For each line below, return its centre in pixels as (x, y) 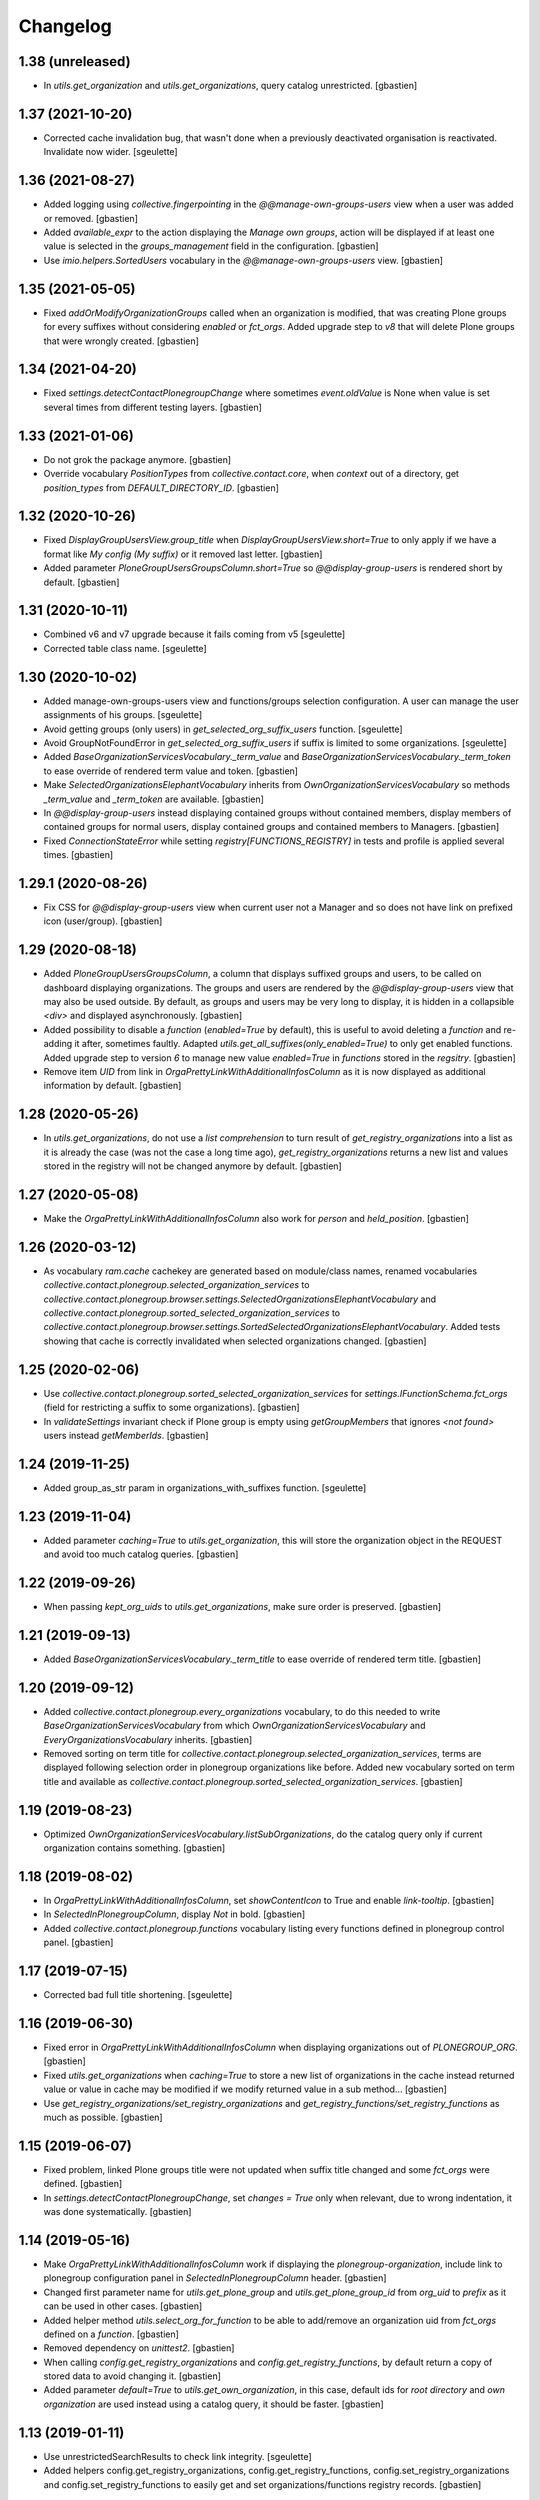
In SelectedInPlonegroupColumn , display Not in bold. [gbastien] (174, 1914)
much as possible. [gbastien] (103, 2117)
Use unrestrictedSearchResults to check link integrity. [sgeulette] (177, 2456)
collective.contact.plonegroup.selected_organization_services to (176, 1285)
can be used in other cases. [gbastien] (123, 2306)
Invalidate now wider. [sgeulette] (111, 152)
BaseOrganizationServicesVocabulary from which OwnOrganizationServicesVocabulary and (234, 1726)
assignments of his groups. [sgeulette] (123, 715)
